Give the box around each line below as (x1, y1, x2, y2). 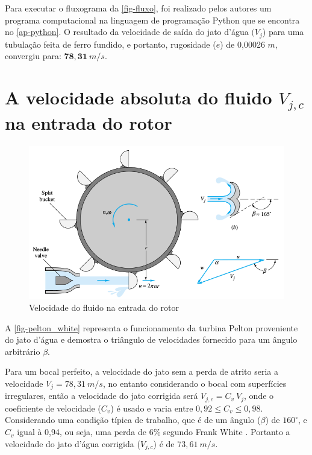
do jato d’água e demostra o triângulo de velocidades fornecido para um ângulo (5, 333, 298, 346)
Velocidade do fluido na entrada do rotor (29, 301, 179, 313)
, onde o (244, 389, 274, 402)
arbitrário (5, 345, 40, 357)
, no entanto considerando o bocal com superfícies (102, 377, 287, 389)
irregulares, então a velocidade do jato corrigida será (5, 389, 198, 402)
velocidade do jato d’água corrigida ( (5, 437, 140, 450)
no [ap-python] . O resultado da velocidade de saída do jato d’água (5, 25, 249, 38)
